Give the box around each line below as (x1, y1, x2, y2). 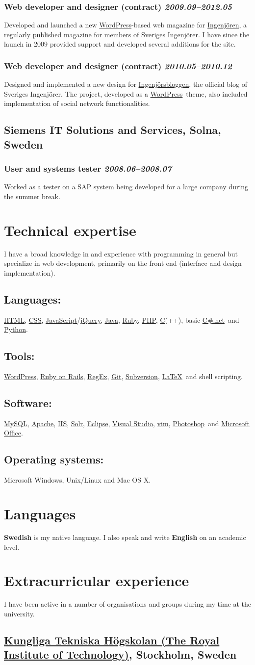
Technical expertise (4, 220, 136, 240)
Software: (4, 395, 52, 410)
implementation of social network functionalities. (4, 98, 150, 108)
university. (4, 608, 35, 618)
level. (4, 541, 20, 552)
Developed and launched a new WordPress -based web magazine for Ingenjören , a (4, 20, 247, 30)
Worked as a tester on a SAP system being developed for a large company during (4, 181, 249, 192)
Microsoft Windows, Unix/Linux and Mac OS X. (4, 475, 151, 485)
